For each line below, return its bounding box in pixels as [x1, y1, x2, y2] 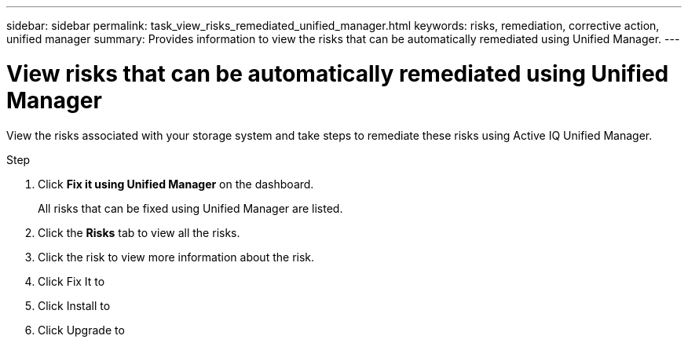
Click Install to [38, 298, 111, 312]
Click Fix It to [38, 274, 105, 288]
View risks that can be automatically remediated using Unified [6, 60, 669, 87]
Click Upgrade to [38, 323, 125, 337]
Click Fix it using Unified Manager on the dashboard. [38, 177, 314, 191]
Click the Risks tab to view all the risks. [38, 225, 240, 239]
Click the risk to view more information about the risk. [38, 250, 315, 264]
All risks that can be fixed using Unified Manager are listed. [38, 201, 343, 215]
